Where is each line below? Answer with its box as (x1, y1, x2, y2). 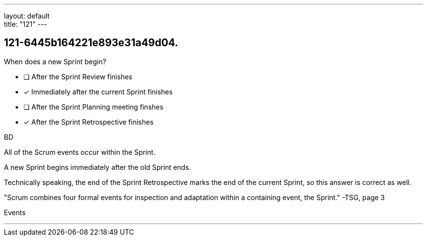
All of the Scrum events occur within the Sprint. (4, 148, 155, 156)
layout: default (4, 12, 50, 20)
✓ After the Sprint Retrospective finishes (23, 117, 154, 126)
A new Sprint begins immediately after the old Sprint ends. (4, 163, 191, 171)
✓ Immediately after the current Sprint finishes (23, 87, 173, 96)
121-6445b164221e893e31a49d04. (4, 37, 178, 49)
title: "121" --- (4, 20, 47, 28)
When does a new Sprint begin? (4, 57, 106, 66)
